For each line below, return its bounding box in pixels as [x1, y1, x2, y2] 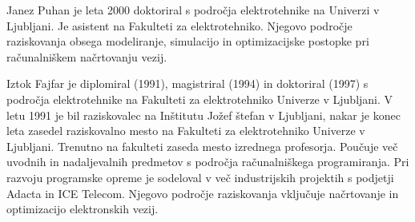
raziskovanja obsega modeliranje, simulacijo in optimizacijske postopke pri [6, 33, 369, 50]
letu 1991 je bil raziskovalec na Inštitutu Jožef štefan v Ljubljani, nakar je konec [6, 106, 401, 123]
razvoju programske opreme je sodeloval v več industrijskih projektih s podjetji [6, 168, 394, 185]
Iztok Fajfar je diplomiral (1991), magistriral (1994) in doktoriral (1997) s [6, 75, 369, 92]
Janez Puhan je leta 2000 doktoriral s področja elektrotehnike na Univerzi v [6, 2, 380, 18]
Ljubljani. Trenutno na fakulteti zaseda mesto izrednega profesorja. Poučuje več [6, 137, 398, 154]
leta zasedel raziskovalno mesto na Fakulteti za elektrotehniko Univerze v [6, 122, 365, 139]
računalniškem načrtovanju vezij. [6, 48, 167, 65]
